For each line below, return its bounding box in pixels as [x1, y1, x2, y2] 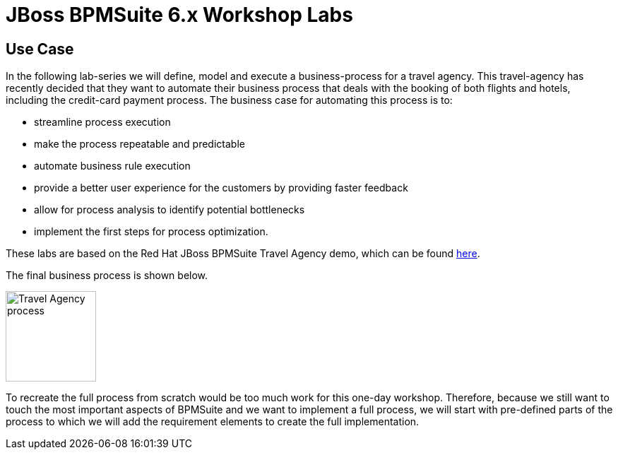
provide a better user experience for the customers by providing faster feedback [34, 182, 408, 194]
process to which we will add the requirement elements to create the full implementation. [6, 415, 420, 428]
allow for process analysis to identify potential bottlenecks [34, 203, 305, 216]
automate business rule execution [34, 160, 191, 172]
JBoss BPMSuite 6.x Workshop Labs [6, 3, 353, 27]
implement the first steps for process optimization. [34, 225, 268, 238]
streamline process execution [34, 116, 171, 129]
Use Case [6, 40, 74, 58]
